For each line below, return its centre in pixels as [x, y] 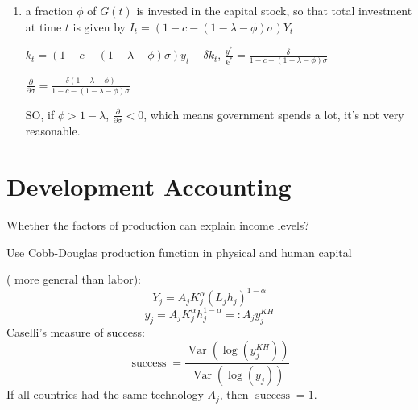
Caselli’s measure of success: [76, 331]
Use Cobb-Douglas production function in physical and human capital [179, 252]
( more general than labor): [74, 279]
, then [234, 394]
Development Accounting [149, 186]
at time [43, 26]
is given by [99, 26]
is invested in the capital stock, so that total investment [274, 10]
